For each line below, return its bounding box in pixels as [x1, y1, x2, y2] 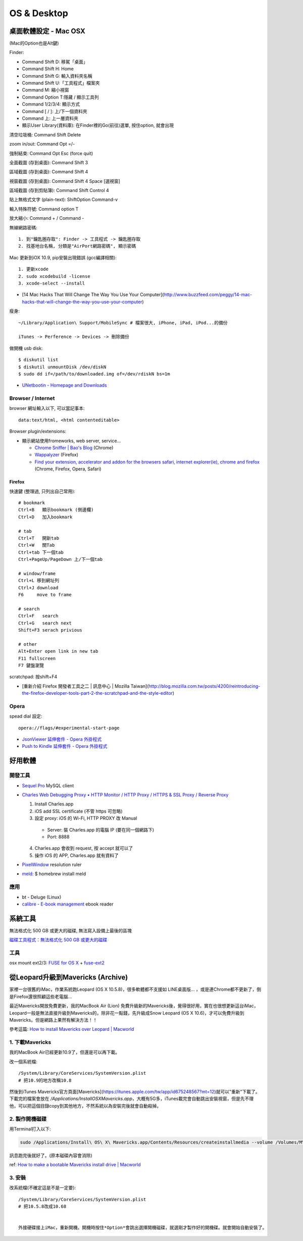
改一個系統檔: [9, 1059, 38, 1065]
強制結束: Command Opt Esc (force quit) [9, 150, 93, 156]
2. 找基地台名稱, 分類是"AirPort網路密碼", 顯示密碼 [18, 243, 136, 249]
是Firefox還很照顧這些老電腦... [9, 993, 72, 999]
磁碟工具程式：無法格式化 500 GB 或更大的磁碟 [9, 937, 108, 943]
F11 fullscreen [18, 655, 56, 661]
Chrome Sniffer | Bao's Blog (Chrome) [34, 445, 114, 451]
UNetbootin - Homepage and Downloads [22, 382, 107, 389]
